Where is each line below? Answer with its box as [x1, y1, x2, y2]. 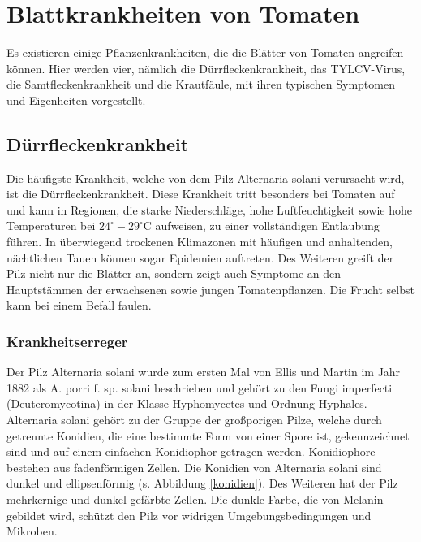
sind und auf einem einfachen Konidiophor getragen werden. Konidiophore [6, 443, 376, 460]
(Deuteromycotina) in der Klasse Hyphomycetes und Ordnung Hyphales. [6, 395, 367, 412]
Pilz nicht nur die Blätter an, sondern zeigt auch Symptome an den [6, 265, 342, 282]
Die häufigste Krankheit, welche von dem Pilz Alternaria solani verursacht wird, [6, 169, 405, 186]
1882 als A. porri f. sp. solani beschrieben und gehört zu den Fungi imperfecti [6, 379, 393, 396]
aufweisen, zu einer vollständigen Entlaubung [155, 217, 380, 234]
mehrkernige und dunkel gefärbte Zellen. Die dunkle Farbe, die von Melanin [6, 491, 384, 508]
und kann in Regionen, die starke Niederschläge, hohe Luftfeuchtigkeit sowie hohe [6, 201, 413, 218]
